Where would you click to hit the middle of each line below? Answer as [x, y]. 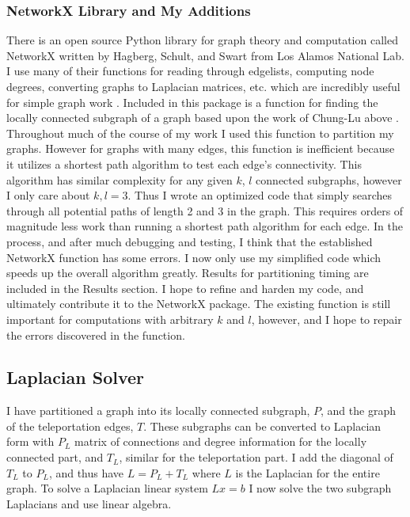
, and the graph [358, 411]
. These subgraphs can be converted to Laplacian [262, 426]
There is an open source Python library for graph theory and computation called [202, 40]
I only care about [48, 195]
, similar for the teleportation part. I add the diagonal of [256, 457]
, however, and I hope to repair [326, 319]
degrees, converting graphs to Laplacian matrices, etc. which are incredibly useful [203, 86]
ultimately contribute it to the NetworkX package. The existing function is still [199, 304]
